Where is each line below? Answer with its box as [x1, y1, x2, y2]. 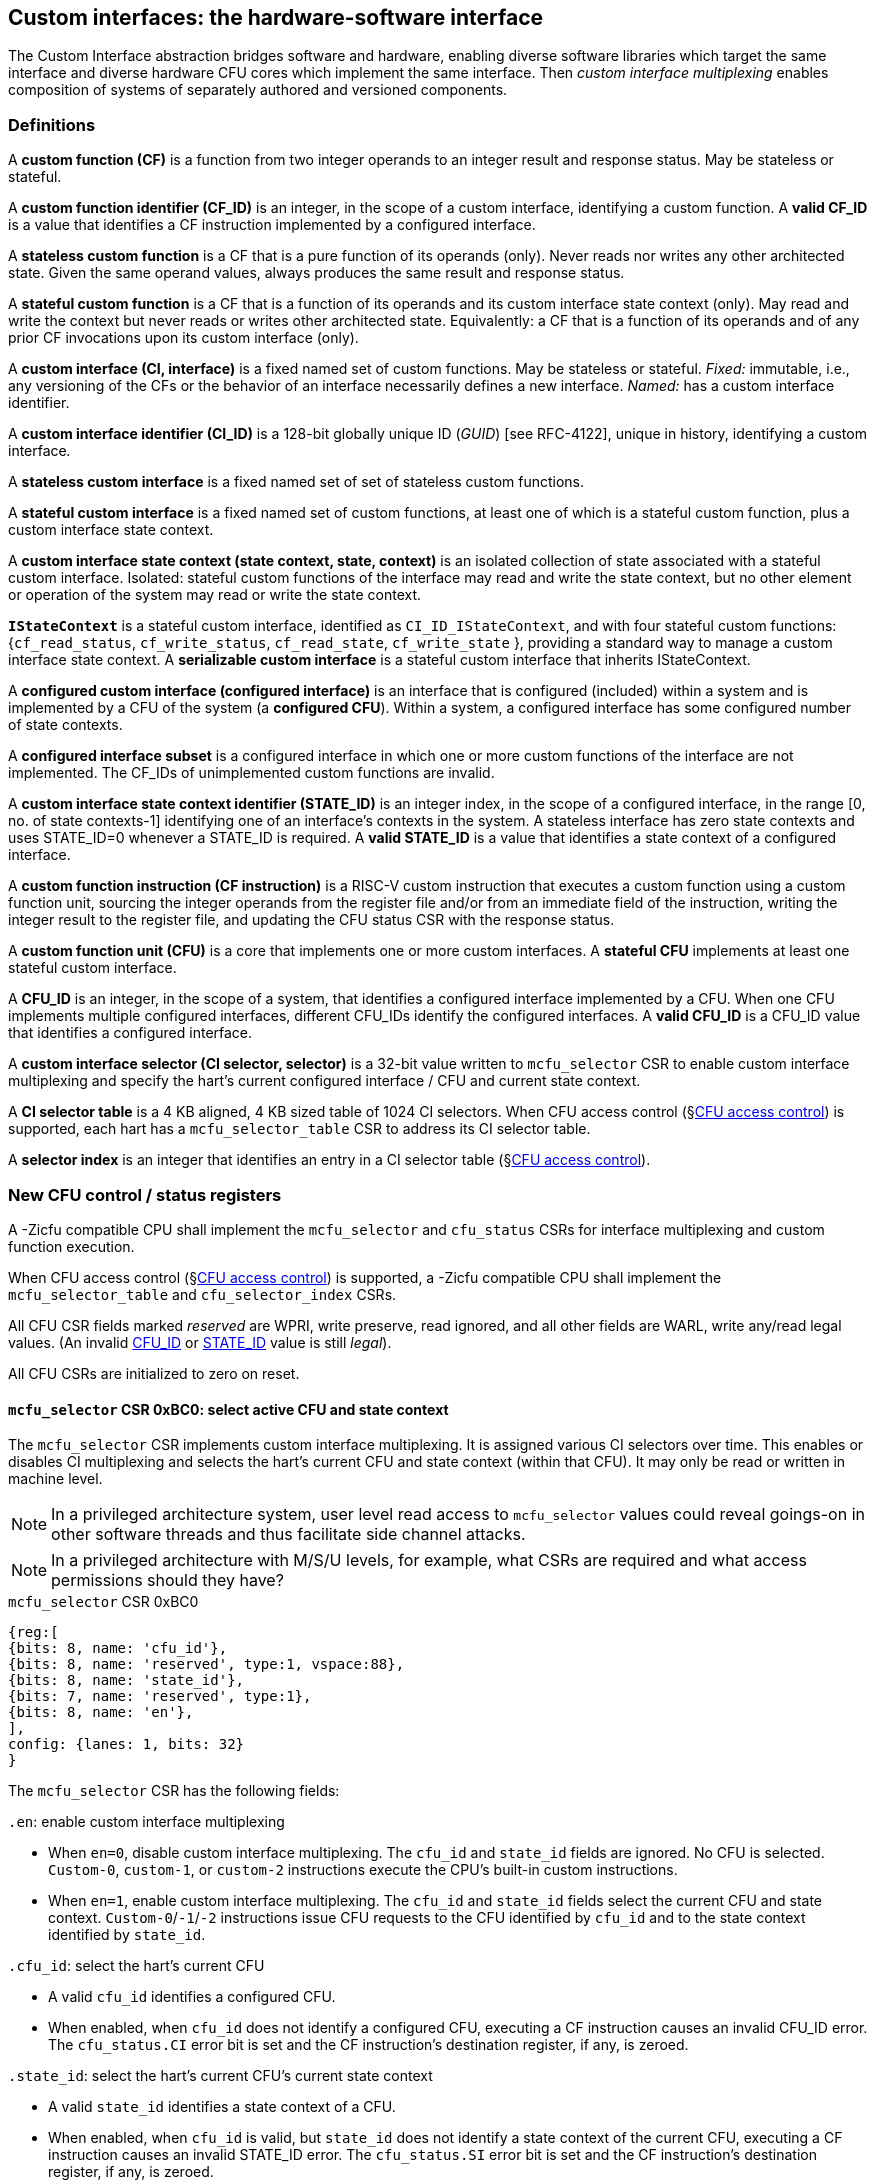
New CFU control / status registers [8, 1184, 282, 1205]
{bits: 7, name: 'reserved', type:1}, [8, 1688, 312, 1705]
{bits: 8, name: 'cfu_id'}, [8, 1640, 228, 1657]
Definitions [8, 114, 96, 135]
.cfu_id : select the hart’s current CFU [8, 1957, 265, 1975]
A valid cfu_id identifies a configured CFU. [48, 1988, 336, 2006]
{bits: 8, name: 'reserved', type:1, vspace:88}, [8, 1656, 405, 1673]
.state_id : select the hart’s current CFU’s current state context [8, 2067, 433, 2085]
